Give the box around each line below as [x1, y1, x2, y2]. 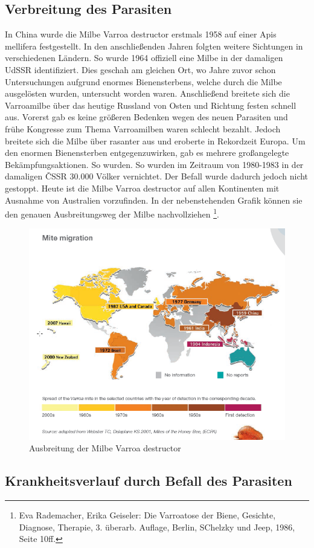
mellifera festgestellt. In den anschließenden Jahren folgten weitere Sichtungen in [5, 39, 303, 52]
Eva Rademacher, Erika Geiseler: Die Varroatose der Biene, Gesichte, [19, 509, 276, 521]
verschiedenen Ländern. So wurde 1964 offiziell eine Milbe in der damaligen [5, 51, 283, 64]
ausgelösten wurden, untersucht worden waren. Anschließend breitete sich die [5, 87, 290, 100]
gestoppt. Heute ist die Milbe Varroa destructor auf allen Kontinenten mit [5, 181, 280, 194]
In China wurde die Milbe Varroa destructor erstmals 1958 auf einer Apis [5, 28, 277, 40]
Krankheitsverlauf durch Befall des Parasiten [5, 471, 292, 490]
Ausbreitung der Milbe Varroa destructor [29, 442, 181, 454]
